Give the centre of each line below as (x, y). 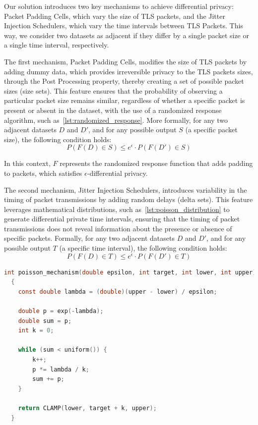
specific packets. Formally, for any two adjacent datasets (89, 238)
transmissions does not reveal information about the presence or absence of (118, 228)
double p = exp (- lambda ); (61, 311)
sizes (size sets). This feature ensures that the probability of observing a (113, 90)
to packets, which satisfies (43, 173)
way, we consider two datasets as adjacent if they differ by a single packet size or (127, 35)
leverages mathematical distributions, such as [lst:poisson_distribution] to (117, 209)
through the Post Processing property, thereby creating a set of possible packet (124, 81)
